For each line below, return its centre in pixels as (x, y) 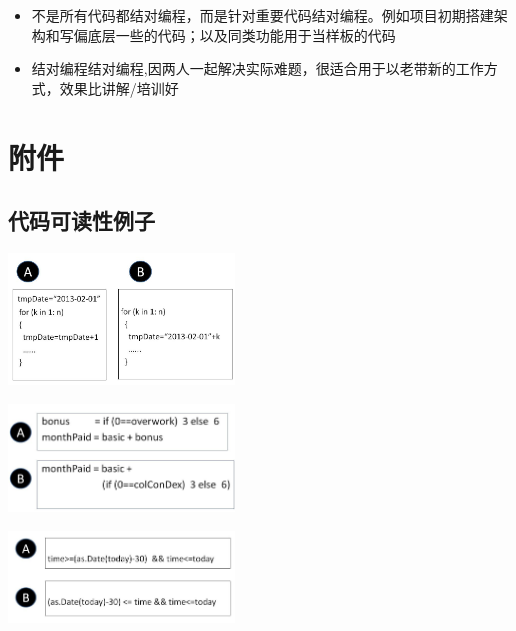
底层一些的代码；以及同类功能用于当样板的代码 (241, 34)
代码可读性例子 (81, 220)
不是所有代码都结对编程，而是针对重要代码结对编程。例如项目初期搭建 (262, 15)
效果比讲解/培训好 (119, 87)
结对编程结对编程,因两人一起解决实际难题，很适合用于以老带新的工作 (257, 68)
